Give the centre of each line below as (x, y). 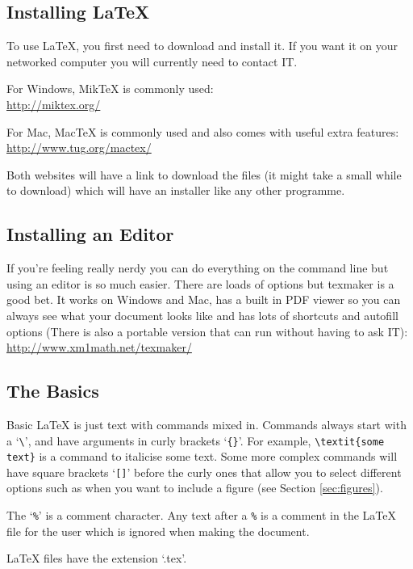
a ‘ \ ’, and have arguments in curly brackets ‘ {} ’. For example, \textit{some (196, 440)
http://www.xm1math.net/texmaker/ (99, 347)
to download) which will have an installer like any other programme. (176, 190)
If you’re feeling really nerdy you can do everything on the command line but (198, 268)
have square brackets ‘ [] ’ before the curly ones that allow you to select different (204, 472)
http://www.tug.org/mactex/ (79, 148)
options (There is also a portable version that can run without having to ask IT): (207, 331)
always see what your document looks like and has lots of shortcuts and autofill (202, 315)
